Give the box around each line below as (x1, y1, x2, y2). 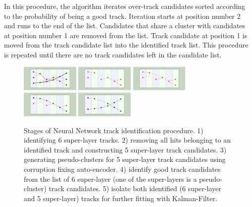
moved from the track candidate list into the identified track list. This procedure (4, 40, 249, 50)
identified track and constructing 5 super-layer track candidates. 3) (24, 144, 227, 155)
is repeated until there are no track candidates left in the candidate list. (4, 49, 222, 59)
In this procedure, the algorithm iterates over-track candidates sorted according (4, 1, 246, 11)
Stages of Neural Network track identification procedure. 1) (24, 125, 203, 135)
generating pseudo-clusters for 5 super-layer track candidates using (24, 154, 226, 164)
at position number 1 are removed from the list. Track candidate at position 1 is (4, 30, 248, 40)
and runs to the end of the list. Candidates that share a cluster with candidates (4, 20, 246, 31)
